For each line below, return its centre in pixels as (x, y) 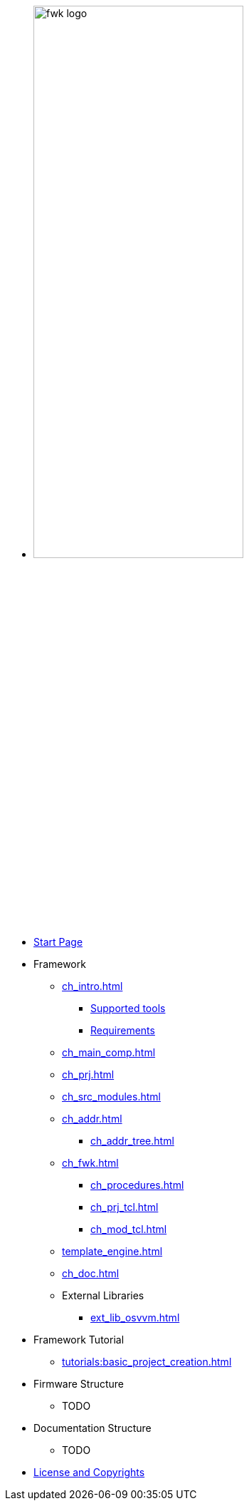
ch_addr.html (92, 1119)
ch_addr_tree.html (132, 1141)
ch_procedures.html (137, 1185)
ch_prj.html (88, 1075)
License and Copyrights (89, 1473)
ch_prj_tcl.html (124, 1207)
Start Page (58, 942)
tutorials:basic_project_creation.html (147, 1362)
